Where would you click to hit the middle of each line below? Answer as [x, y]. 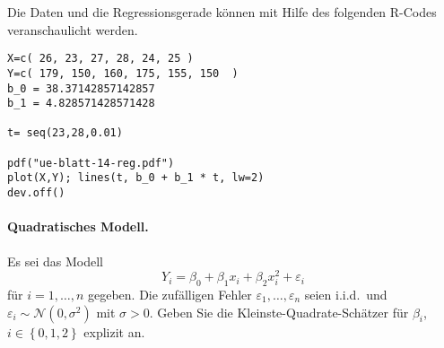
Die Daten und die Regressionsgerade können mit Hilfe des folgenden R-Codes [222, 12]
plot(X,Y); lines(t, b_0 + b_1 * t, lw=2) [136, 178]
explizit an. [114, 331]
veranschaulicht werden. [73, 29]
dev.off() [36, 193]
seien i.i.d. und [346, 295]
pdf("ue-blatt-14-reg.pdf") [91, 163]
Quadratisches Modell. [78, 226]
